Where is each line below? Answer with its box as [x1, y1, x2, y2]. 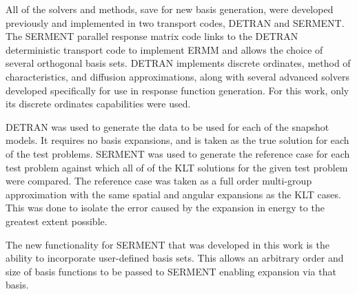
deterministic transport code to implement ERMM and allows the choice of [6, 42, 323, 56]
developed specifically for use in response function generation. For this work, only [6, 83, 349, 97]
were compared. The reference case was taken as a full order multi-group [6, 174, 312, 188]
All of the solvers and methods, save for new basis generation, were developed [6, 2, 334, 16]
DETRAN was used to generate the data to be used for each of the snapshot [6, 119, 329, 134]
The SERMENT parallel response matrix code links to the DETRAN [6, 29, 298, 43]
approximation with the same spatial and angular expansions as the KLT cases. [6, 187, 341, 201]
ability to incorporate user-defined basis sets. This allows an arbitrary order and [6, 251, 344, 265]
